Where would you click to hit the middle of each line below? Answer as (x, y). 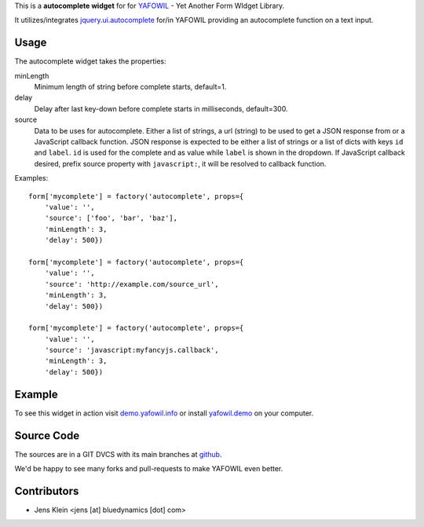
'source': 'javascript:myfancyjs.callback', (132, 350)
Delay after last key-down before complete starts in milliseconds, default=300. (161, 108)
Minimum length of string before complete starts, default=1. (130, 87)
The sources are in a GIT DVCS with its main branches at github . (118, 454)
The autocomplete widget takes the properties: (90, 61)
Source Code (47, 436)
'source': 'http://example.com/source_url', (132, 284)
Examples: (31, 178)
